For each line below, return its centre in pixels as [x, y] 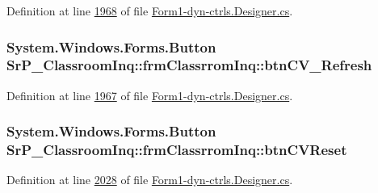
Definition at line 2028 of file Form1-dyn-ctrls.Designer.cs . [150, 180]
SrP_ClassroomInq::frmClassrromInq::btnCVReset [177, 150]
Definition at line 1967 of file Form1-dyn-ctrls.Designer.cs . [150, 95]
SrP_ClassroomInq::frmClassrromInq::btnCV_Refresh [189, 65]
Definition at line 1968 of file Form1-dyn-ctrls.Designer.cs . [150, 10]
